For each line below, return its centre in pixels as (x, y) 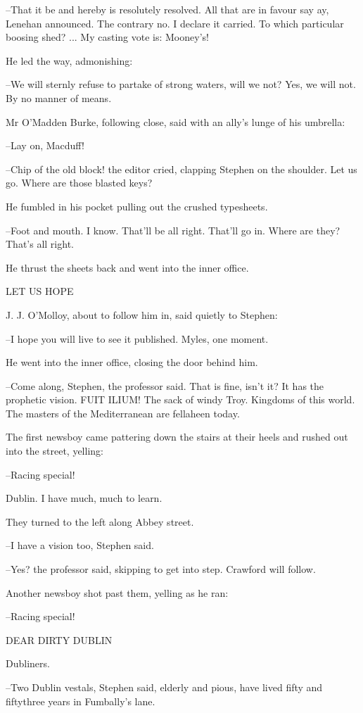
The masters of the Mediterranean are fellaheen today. (123, 413)
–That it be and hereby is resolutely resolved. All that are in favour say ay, (167, 9)
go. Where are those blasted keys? (79, 183)
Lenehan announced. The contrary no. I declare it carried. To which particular (175, 23)
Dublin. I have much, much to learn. (84, 498)
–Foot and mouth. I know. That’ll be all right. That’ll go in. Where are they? (173, 230)
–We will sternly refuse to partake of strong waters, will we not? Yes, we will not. (181, 84)
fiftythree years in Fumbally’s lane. (81, 701)
